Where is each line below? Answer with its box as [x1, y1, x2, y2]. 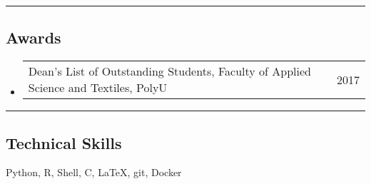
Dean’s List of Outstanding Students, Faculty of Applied [28, 63, 311, 80]
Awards [6, 26, 61, 48]
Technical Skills [6, 131, 122, 153]
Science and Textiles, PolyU [28, 79, 168, 96]
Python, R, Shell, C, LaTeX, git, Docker [6, 165, 182, 180]
